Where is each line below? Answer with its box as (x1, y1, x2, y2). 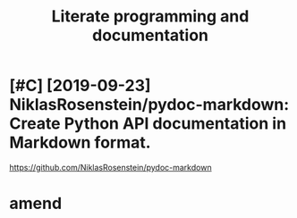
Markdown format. (9, 132, 151, 153)
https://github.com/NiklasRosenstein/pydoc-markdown (9, 162, 212, 172)
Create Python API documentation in (9, 113, 287, 134)
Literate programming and (51, 6, 250, 27)
